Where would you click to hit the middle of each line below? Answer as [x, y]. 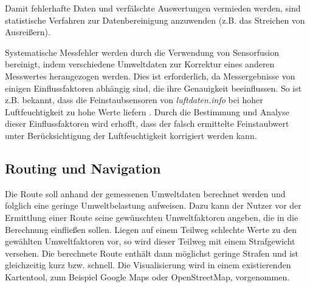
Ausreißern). [28, 32]
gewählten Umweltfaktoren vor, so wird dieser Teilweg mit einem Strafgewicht [150, 241]
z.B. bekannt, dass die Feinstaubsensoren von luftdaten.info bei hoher [134, 100]
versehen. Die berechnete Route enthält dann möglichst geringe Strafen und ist [152, 253]
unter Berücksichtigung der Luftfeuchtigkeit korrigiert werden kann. [131, 135]
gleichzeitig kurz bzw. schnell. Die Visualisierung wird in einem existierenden [148, 265]
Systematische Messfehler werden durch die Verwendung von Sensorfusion [142, 52]
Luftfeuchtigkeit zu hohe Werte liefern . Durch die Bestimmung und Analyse [147, 111]
